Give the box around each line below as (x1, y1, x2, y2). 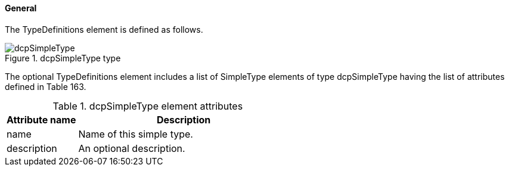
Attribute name (7, 113, 76, 126)
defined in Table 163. (5, 81, 86, 92)
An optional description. (78, 142, 185, 154)
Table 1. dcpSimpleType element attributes (52, 100, 243, 112)
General (5, 3, 37, 13)
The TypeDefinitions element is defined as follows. (5, 24, 203, 35)
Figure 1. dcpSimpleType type (5, 52, 121, 63)
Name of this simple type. (78, 128, 193, 140)
